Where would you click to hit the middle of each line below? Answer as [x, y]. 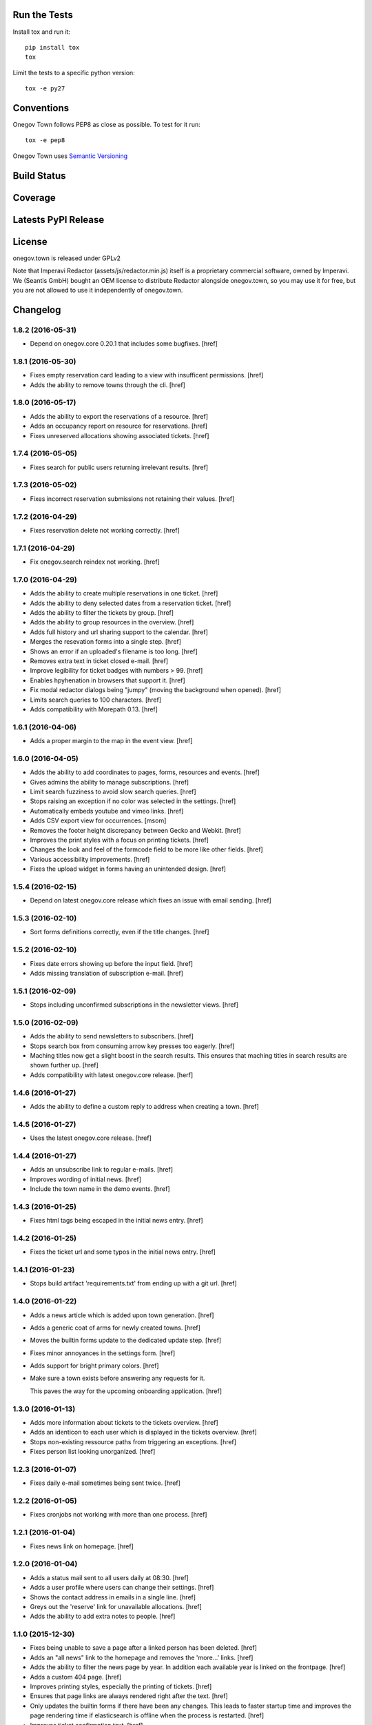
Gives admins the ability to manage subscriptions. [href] [110, 782]
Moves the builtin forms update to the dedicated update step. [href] [126, 1340]
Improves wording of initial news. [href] [85, 1179]
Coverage [34, 198]
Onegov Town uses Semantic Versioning [70, 156]
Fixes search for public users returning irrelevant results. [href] [119, 467]
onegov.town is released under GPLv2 [66, 258]
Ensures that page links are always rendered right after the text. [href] [129, 1696]
